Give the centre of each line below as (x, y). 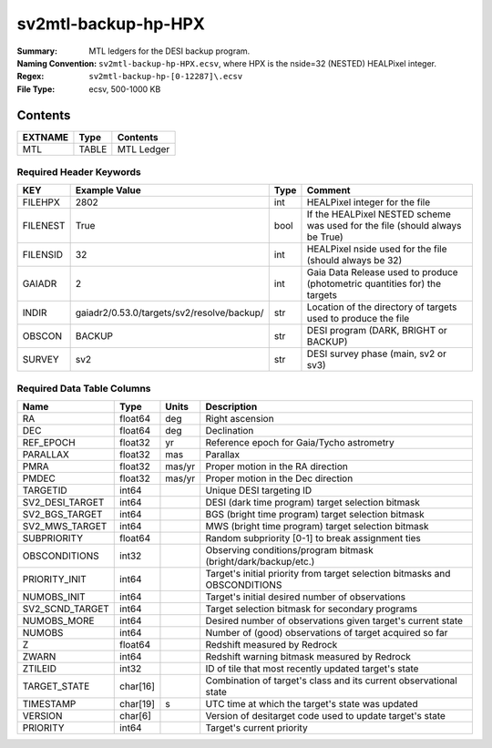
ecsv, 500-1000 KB (125, 89)
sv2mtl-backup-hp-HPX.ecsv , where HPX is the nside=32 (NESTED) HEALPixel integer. (268, 63)
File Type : (36, 89)
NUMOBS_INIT (54, 597)
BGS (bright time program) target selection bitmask (315, 515)
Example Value (108, 190)
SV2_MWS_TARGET (65, 527)
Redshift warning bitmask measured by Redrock (308, 657)
